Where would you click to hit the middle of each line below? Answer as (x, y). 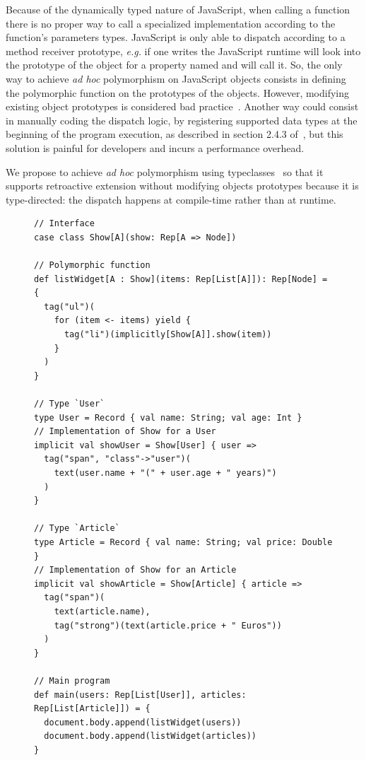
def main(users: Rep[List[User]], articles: (140, 695)
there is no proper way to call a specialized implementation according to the (171, 23)
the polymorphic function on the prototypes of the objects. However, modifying (178, 92)
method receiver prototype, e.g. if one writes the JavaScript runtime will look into (183, 51)
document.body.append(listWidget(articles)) (150, 736)
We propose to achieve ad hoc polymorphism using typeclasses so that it (165, 171)
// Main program (72, 680)
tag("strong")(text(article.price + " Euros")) (168, 625)
